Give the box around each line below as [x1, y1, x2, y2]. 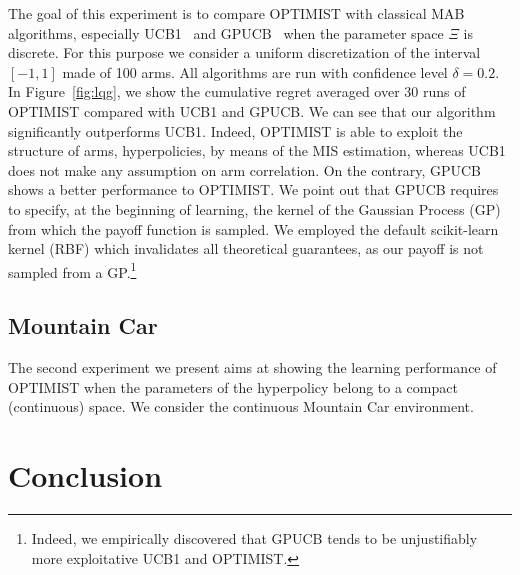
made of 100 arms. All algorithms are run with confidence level [62, 61, 448, 82]
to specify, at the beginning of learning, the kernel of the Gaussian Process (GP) [8, 198, 501, 219]
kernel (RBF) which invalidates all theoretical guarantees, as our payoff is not [8, 238, 484, 259]
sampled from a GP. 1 [8, 258, 137, 282]
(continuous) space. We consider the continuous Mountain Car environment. [8, 396, 474, 417]
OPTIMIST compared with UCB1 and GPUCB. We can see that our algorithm [8, 100, 496, 121]
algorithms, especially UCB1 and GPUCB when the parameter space [8, 22, 444, 43]
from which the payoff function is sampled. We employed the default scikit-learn [8, 218, 499, 239]
